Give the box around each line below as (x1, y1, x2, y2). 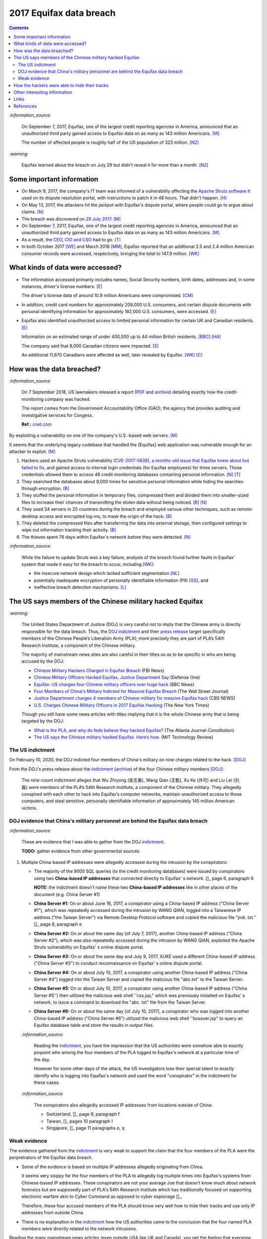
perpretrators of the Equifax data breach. (9, 1155, 93, 1161)
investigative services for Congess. (21, 412, 93, 418)
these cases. (34, 1079, 60, 1085)
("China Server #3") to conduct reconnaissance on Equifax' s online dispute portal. (34, 960, 203, 966)
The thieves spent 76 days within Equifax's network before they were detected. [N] (21, 534, 191, 540)
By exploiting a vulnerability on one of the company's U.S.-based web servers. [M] (9, 433, 178, 439)
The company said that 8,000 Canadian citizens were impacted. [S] (21, 342, 159, 349)
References (13, 103, 37, 109)
